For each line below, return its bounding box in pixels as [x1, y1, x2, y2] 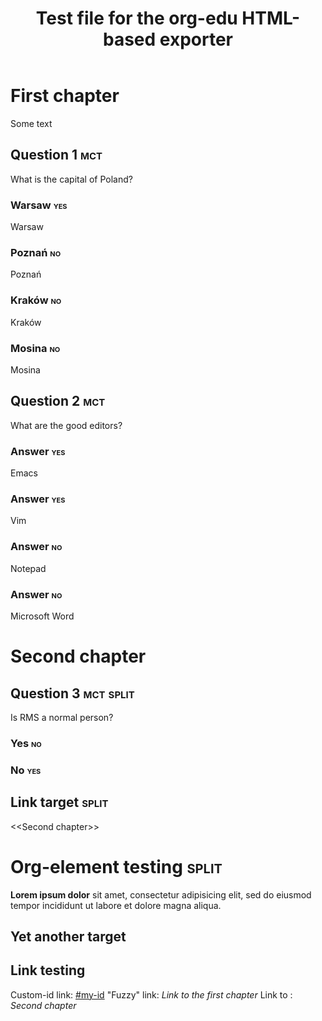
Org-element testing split [10, 855, 223, 878]
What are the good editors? [10, 419, 123, 431]
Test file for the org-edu [35, 7, 238, 30]
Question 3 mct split [10, 685, 135, 702]
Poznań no [10, 245, 62, 259]
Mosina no [10, 341, 61, 355]
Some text [10, 117, 53, 129]
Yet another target [10, 928, 127, 945]
